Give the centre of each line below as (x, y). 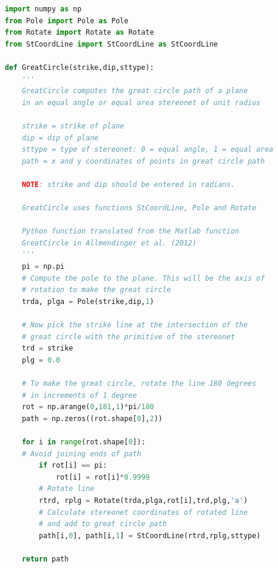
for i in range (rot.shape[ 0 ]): (84, 442)
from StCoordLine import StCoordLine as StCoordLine (111, 44)
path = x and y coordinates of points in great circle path (143, 161)
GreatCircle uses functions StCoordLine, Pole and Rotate (139, 208)
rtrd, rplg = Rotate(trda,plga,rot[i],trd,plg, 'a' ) (143, 500)
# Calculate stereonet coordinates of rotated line (143, 512)
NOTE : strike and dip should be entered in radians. (128, 184)
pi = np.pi (43, 267)
